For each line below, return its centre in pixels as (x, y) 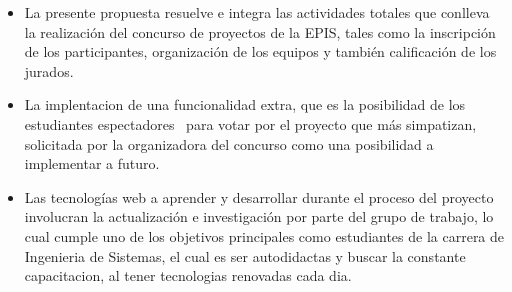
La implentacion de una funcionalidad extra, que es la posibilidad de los (245, 104)
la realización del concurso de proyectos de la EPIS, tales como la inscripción (260, 31)
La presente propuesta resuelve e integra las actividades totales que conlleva (257, 12)
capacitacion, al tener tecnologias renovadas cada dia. (188, 275)
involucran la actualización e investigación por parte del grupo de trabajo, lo (259, 216)
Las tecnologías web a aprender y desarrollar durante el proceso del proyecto (259, 196)
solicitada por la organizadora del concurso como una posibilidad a (229, 143)
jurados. (49, 70)
